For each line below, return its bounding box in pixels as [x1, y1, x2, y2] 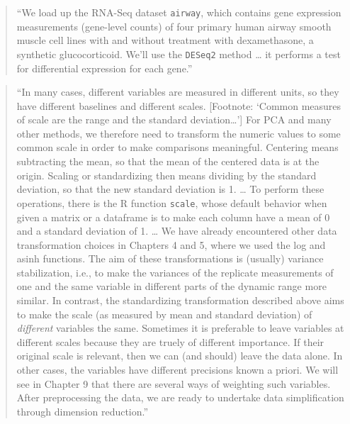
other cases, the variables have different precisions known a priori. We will [16, 362, 339, 377]
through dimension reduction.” [16, 403, 149, 418]
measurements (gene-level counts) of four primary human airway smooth [16, 18, 332, 33]
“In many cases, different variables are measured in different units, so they [16, 84, 339, 99]
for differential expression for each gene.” [16, 60, 193, 75]
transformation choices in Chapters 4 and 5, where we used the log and [16, 237, 326, 252]
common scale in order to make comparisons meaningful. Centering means [16, 140, 339, 155]
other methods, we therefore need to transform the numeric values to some [16, 125, 341, 140]
